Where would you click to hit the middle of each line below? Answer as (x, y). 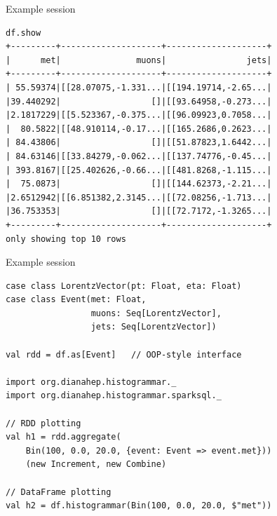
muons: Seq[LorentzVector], (156, 313)
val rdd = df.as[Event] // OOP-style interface (124, 354)
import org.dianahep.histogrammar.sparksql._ (114, 396)
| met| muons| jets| (139, 60)
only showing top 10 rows (66, 239)
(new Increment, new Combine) (96, 464)
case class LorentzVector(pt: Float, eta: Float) (124, 286)
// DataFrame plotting (59, 492)
